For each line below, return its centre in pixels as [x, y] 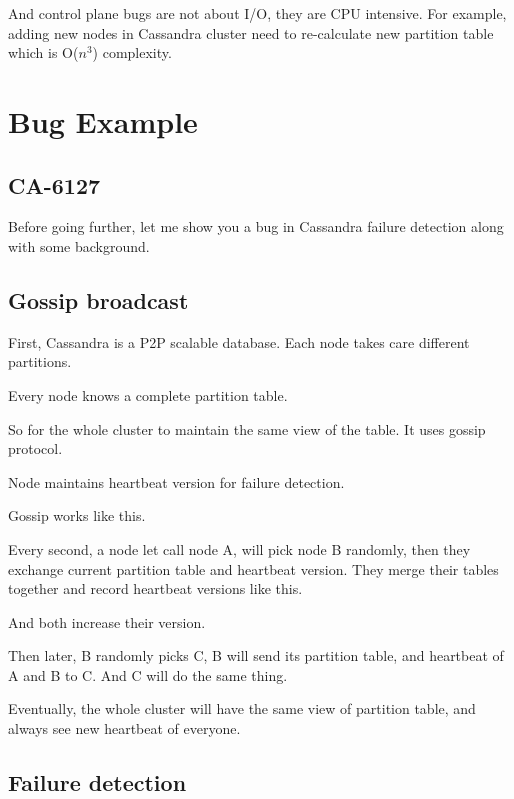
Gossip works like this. [77, 515]
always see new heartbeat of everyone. [124, 728]
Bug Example [103, 120]
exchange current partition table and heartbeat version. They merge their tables [253, 568]
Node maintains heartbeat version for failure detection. [176, 481]
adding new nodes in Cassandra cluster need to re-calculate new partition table [251, 32]
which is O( [43, 52]
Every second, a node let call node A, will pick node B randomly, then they [239, 548]
